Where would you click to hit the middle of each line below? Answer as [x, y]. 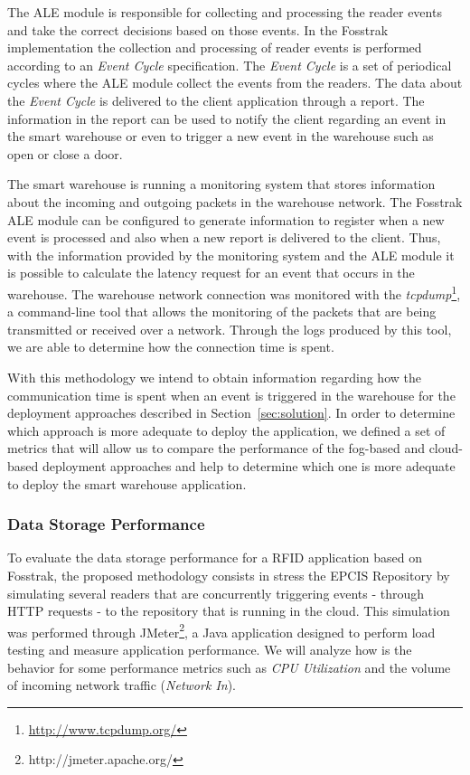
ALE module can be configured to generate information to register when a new [226, 219]
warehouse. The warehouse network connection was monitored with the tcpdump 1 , [234, 292]
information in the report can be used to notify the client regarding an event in [227, 118]
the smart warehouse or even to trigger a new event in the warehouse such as [221, 136]
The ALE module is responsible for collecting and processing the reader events [225, 12]
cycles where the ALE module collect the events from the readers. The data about [235, 83]
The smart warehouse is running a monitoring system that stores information [221, 184]
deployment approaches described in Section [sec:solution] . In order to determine [231, 413]
